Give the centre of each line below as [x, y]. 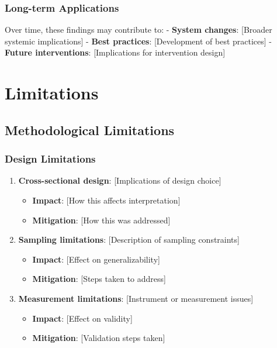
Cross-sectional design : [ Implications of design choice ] [120, 180]
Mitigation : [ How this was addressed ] [101, 220]
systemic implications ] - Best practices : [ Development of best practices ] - [138, 41]
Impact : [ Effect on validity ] [82, 318]
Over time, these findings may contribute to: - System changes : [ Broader [138, 30]
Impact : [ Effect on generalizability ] [96, 259]
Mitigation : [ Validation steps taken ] [99, 338]
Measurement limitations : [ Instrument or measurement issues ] [136, 298]
